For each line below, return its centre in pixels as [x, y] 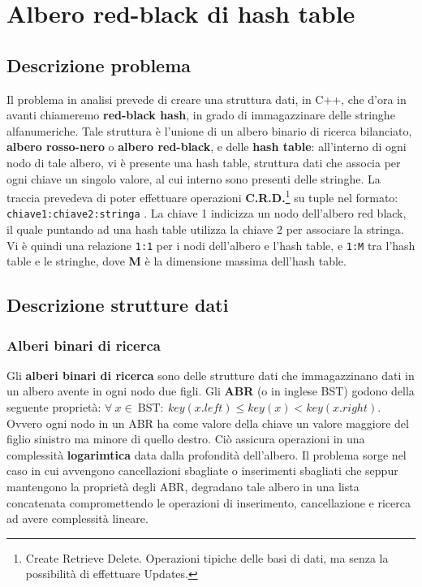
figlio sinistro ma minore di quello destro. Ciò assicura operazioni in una [186, 439]
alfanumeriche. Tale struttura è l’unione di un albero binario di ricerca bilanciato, [209, 130]
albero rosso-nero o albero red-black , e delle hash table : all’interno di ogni [207, 147]
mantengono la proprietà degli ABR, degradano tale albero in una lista [183, 487]
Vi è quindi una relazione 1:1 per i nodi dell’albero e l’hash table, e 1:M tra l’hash [211, 245]
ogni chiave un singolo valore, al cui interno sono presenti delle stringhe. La [194, 178]
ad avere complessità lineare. [78, 518]
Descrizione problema [99, 65]
